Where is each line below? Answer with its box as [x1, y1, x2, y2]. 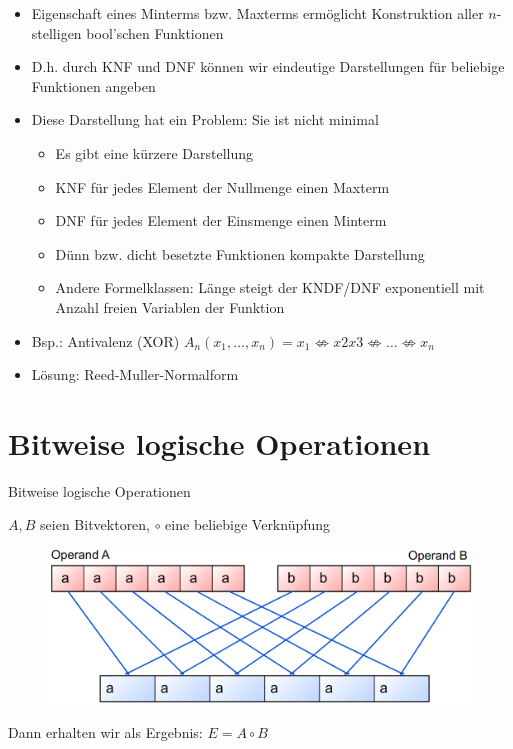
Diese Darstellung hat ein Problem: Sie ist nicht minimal [31, 109, 379, 130]
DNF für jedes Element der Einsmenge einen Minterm [55, 210, 387, 231]
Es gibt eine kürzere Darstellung [55, 142, 254, 163]
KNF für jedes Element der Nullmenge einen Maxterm [55, 176, 390, 197]
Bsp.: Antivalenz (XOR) [31, 330, 180, 351]
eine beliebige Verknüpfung [165, 514, 331, 535]
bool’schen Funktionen [86, 22, 224, 43]
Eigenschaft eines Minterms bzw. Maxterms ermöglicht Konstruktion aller [31, 3, 484, 23]
